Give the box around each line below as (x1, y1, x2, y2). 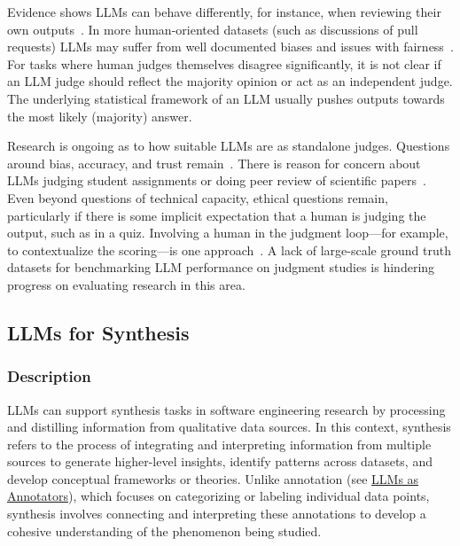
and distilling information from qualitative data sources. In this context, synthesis (7, 417, 451, 436)
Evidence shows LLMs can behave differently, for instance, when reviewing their (7, 3, 441, 20)
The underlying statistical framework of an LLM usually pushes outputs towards (7, 89, 445, 107)
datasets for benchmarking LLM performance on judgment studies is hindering (7, 258, 435, 277)
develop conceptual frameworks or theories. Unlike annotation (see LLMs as (7, 469, 419, 487)
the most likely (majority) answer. (7, 106, 192, 125)
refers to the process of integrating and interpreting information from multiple (7, 434, 432, 453)
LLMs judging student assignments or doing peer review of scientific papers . (7, 171, 426, 190)
